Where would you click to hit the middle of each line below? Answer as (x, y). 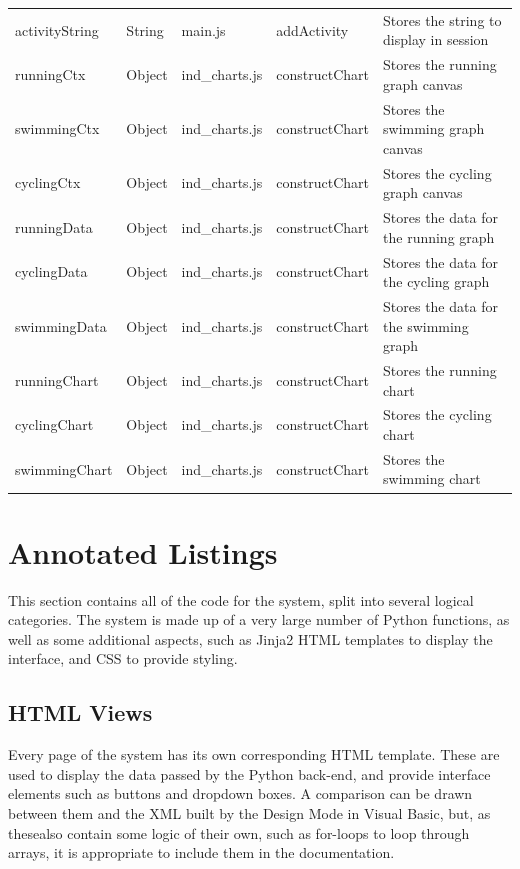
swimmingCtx (57, 128)
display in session (436, 39)
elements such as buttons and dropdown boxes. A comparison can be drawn (240, 793)
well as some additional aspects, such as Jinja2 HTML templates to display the (250, 638)
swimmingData (61, 325)
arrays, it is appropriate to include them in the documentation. (201, 852)
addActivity (312, 29)
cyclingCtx (48, 182)
